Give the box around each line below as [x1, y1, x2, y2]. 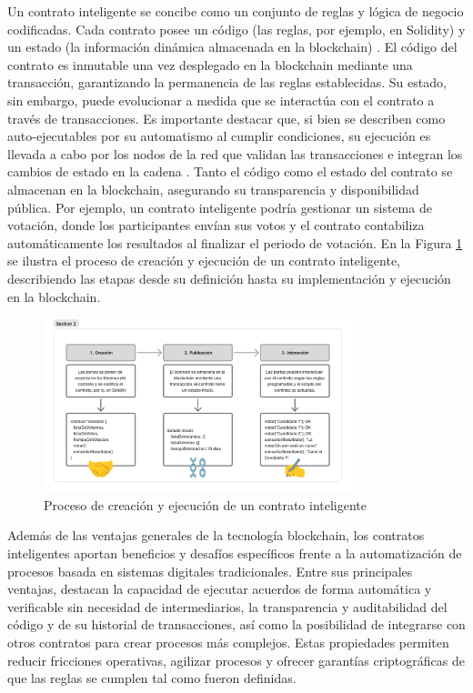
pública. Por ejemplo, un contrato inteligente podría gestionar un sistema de [7, 197, 432, 216]
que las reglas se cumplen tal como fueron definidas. [7, 668, 297, 688]
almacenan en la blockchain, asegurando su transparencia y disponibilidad [7, 179, 419, 198]
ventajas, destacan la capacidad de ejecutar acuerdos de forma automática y [7, 579, 432, 598]
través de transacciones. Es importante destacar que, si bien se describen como [7, 108, 446, 127]
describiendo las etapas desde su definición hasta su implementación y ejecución [7, 268, 451, 287]
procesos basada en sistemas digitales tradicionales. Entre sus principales [7, 561, 413, 580]
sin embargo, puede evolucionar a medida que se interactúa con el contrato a [7, 90, 435, 109]
